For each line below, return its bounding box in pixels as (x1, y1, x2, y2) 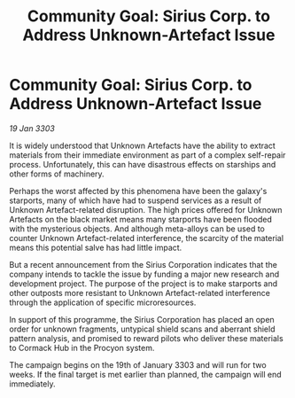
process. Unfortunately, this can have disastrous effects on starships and (9, 159, 276, 169)
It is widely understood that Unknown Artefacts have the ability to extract (9, 140, 276, 151)
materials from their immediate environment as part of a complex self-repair (9, 149, 286, 160)
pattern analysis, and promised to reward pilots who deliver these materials (9, 332, 283, 343)
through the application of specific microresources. (9, 297, 197, 308)
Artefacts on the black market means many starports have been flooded (9, 214, 273, 224)
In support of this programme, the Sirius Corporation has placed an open (9, 314, 275, 324)
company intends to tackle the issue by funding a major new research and (9, 269, 280, 279)
